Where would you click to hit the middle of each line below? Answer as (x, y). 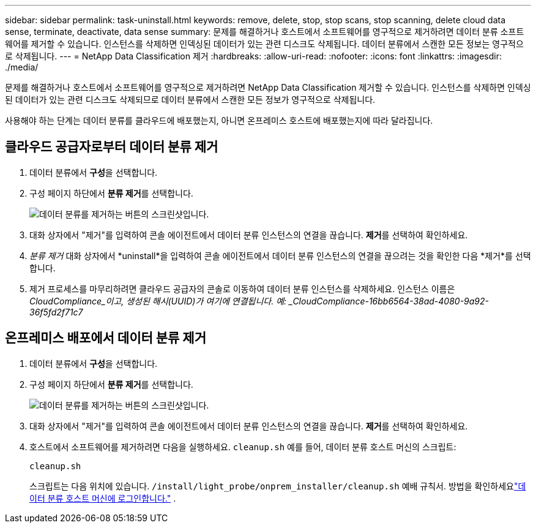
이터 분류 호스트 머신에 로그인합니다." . (103, 498)
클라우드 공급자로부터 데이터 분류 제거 (112, 147)
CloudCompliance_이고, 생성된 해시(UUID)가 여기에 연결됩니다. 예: (158, 301)
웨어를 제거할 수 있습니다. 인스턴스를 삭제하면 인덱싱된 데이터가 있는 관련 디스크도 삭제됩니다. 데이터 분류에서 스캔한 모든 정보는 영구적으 (264, 44)
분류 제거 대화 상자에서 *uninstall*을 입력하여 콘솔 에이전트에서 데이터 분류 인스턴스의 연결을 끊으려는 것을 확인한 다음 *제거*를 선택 (280, 255)
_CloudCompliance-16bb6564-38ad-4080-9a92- (389, 301)
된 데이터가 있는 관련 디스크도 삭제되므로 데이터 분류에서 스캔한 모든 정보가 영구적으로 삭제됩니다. (190, 100)
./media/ (22, 67)
